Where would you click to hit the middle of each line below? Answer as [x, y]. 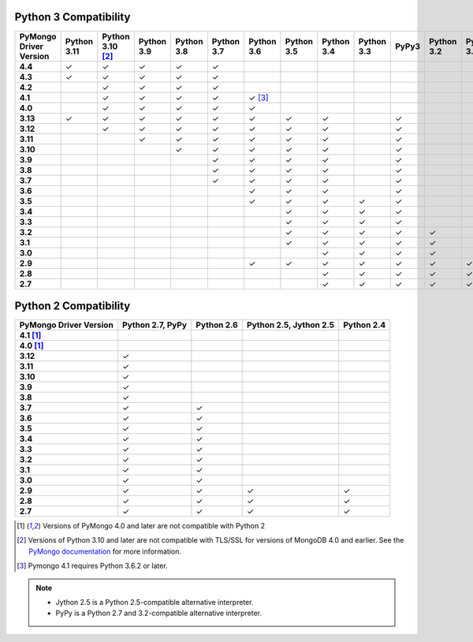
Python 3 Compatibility [73, 17]
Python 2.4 [365, 325]
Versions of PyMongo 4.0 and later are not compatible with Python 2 [154, 526]
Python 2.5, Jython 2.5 [291, 325]
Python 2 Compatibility [73, 306]
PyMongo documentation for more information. [105, 551]
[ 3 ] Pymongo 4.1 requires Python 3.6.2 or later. [93, 566]
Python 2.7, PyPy [155, 325]
